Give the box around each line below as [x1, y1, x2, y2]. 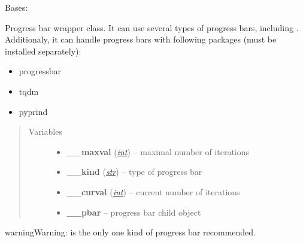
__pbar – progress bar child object [66, 205, 201, 218]
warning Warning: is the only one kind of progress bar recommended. [5, 226, 256, 238]
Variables [28, 125, 62, 138]
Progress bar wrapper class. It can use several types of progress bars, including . [5, 21, 299, 34]
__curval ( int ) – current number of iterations [66, 185, 240, 198]
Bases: [5, 1, 28, 13]
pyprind [19, 105, 48, 117]
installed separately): [5, 44, 81, 57]
